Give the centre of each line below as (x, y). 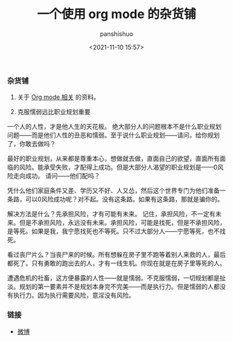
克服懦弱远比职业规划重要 (54, 112)
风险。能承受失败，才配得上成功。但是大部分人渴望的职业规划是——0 (118, 168)
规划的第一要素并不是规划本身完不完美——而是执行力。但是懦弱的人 (116, 287)
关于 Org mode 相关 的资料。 (59, 97)
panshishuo (116, 34)
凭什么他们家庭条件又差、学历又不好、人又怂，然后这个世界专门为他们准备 (113, 190)
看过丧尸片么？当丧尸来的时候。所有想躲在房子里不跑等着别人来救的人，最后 (116, 255)
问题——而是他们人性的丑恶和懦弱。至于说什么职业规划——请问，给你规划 (113, 135)
